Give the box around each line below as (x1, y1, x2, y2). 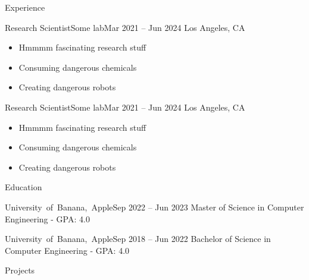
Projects (5, 264, 35, 276)
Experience (5, 1, 45, 13)
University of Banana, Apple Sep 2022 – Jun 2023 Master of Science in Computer (5, 200, 304, 213)
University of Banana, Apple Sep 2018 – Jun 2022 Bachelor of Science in (5, 232, 271, 245)
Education (5, 181, 42, 193)
